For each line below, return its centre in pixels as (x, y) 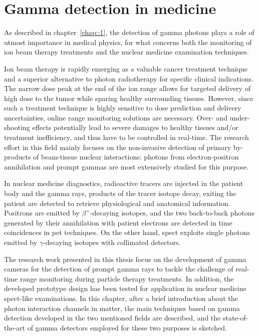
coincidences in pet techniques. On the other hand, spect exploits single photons (127, 232)
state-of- (235, 318)
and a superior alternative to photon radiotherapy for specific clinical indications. (129, 78)
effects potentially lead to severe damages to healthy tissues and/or (135, 127)
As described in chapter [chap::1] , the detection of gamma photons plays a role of (129, 32)
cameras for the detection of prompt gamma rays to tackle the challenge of (119, 269)
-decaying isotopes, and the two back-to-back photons (172, 213)
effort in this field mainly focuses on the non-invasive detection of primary (118, 147)
